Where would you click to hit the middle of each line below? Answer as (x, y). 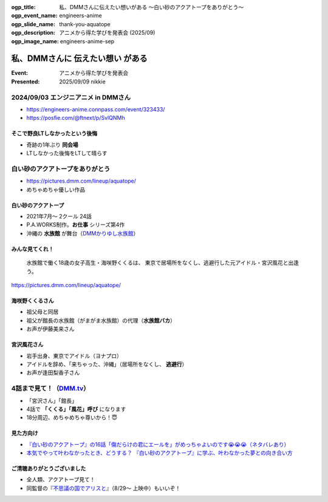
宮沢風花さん (27, 344)
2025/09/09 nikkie (82, 82)
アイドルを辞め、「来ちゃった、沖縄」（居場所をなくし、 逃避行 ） (107, 364)
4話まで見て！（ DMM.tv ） (50, 388)
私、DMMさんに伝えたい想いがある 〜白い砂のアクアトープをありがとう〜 (152, 7)
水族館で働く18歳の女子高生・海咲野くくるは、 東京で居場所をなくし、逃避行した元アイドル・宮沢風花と (157, 263)
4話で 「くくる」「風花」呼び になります (76, 409)
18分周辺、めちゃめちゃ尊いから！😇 (72, 417)
